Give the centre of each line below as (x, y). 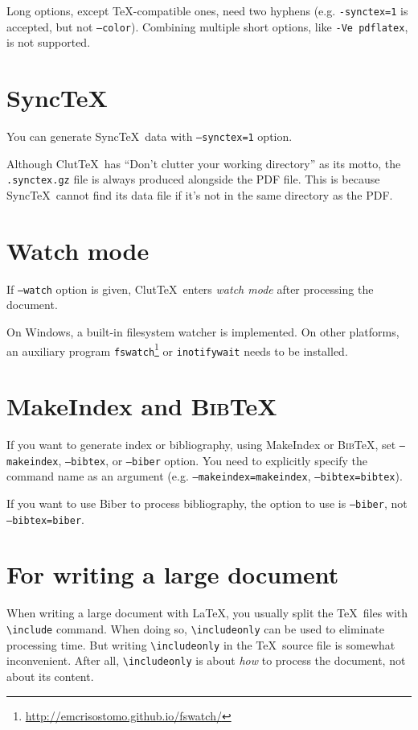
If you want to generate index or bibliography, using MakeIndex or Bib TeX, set (201, 444)
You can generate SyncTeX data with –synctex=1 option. (150, 136)
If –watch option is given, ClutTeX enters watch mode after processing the (190, 289)
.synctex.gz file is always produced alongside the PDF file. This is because (193, 179)
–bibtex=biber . (45, 519)
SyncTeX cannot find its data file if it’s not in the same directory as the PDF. (200, 194)
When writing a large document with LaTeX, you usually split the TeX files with (207, 613)
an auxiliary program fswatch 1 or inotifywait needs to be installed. (177, 349)
